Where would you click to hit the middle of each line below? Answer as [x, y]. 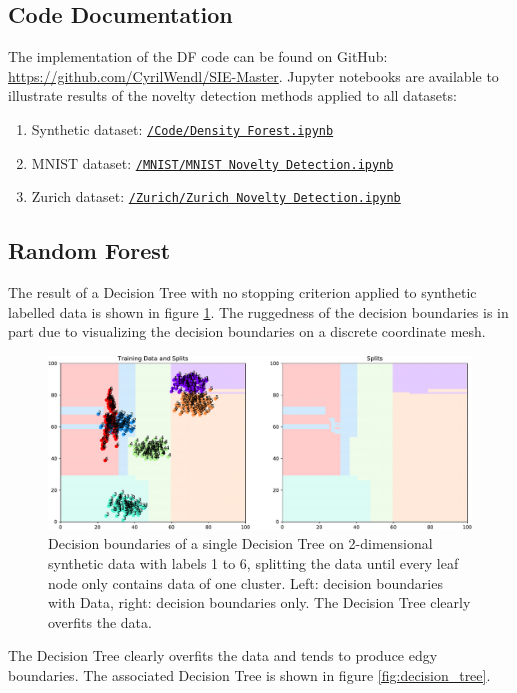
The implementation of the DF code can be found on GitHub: [198, 56]
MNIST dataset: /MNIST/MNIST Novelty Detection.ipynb [212, 162]
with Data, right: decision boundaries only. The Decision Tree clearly [259, 602]
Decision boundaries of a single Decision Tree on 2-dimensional [240, 543]
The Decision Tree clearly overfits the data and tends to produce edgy [223, 655]
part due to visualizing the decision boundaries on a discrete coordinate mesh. [247, 331]
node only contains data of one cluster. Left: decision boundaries [245, 582]
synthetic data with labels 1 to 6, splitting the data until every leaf [253, 563]
